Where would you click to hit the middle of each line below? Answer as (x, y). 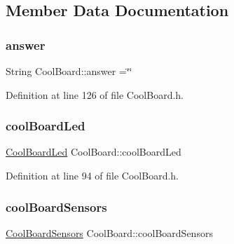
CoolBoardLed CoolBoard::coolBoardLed (94, 152)
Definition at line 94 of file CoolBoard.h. (92, 175)
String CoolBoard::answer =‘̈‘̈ (69, 71)
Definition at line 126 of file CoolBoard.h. (95, 94)
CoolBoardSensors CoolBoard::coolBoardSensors (109, 232)
